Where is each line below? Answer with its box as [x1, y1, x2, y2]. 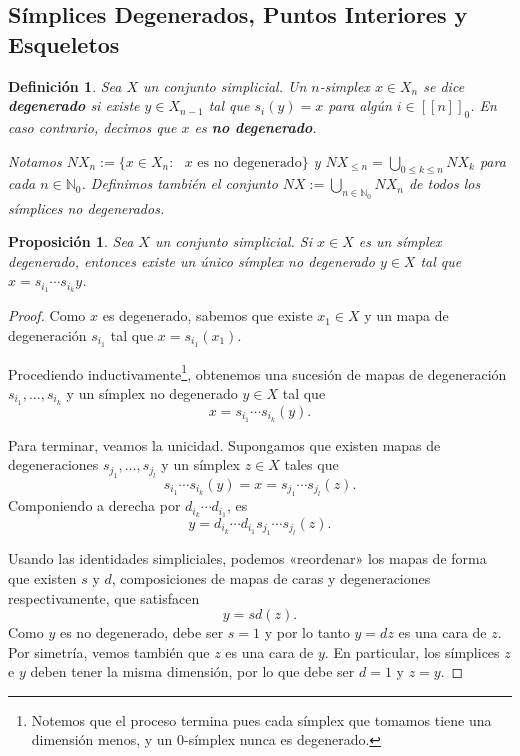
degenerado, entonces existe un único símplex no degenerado [8, 250, 375, 271]
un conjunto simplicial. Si [154, 231, 313, 252]
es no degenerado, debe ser [59, 622, 224, 643]
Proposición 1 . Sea [8, 231, 134, 252]
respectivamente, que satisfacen [8, 587, 200, 608]
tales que [284, 454, 339, 475]
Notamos [8, 150, 62, 171]
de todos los [408, 173, 481, 194]
